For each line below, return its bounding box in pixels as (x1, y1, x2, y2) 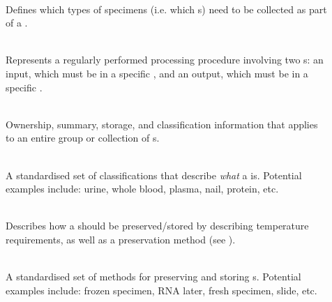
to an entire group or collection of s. (6, 130, 160, 145)
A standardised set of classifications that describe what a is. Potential (6, 167, 302, 182)
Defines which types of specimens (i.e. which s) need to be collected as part (6, 1, 327, 16)
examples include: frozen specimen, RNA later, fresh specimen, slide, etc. (6, 282, 317, 297)
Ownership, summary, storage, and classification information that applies (6, 116, 318, 131)
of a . (6, 15, 28, 30)
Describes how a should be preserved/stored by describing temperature (6, 218, 309, 233)
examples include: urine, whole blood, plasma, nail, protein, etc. (6, 181, 279, 196)
